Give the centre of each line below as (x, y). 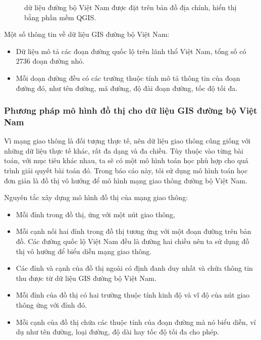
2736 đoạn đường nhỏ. (50, 61)
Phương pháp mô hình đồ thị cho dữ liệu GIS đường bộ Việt (131, 110)
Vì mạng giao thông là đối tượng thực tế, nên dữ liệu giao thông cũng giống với (127, 141)
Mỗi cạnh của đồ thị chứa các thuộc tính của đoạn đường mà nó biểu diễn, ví (136, 322)
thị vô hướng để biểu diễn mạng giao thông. (84, 251)
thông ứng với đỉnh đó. (51, 305)
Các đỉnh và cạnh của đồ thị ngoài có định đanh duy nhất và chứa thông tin (134, 268)
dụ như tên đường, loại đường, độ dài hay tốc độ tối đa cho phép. (117, 332)
